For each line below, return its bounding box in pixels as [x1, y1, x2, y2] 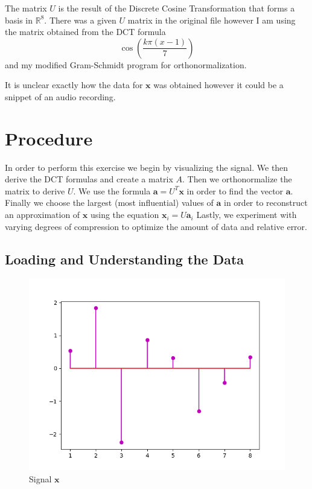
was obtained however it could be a [153, 78, 284, 91]
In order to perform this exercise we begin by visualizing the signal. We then [5, 161, 288, 173]
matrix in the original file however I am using [127, 13, 296, 26]
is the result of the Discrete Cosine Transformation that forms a [58, 2, 295, 14]
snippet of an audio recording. [5, 90, 116, 103]
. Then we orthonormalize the [182, 173, 292, 185]
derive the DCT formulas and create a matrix [5, 173, 173, 185]
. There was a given [44, 13, 116, 26]
